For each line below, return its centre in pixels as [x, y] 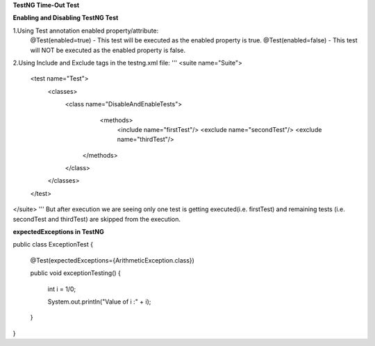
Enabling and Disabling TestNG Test [66, 18]
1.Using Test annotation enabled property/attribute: [86, 31]
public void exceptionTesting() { [76, 273]
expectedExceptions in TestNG [58, 232]
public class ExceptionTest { [53, 245]
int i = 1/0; [62, 289]
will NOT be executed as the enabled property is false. [108, 50]
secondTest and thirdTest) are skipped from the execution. [97, 219]
